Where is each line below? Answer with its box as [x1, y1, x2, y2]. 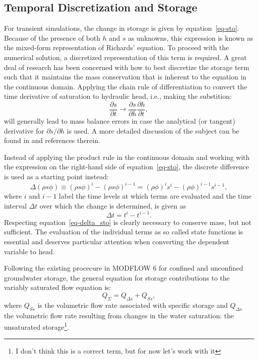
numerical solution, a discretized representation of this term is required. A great [4, 52, 247, 62]
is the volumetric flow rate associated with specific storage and [37, 299, 228, 310]
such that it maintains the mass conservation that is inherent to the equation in [4, 72, 247, 82]
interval [4, 200, 27, 211]
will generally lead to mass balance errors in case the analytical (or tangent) [4, 116, 235, 126]
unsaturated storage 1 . [4, 320, 69, 332]
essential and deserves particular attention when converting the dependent [4, 236, 230, 246]
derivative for [4, 125, 44, 136]
